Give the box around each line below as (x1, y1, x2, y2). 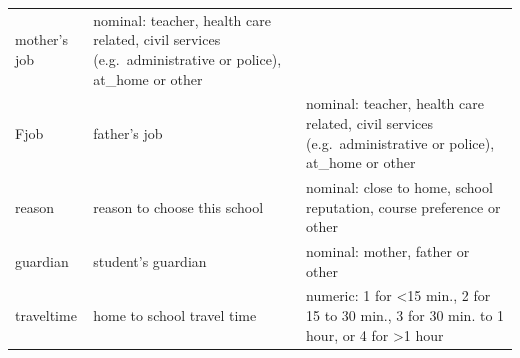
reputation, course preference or (306, 196, 501, 217)
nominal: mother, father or (306, 241, 470, 262)
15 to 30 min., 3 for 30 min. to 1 (306, 305, 505, 326)
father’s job (93, 122, 163, 143)
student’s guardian (93, 250, 207, 271)
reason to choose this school (93, 196, 264, 217)
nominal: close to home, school (306, 177, 493, 197)
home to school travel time (93, 305, 257, 326)
